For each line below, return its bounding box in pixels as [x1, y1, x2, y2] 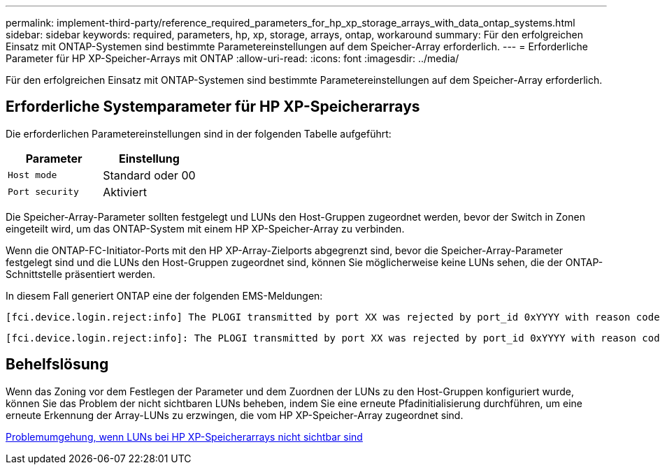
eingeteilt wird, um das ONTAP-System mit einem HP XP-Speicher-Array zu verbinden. [6, 222, 405, 235]
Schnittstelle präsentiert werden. [6, 267, 155, 280]
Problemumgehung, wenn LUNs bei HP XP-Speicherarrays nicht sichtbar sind [6, 430, 363, 443]
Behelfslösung [6, 355, 109, 374]
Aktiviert [103, 184, 147, 199]
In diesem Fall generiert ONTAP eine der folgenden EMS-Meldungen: [6, 289, 323, 302]
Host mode [8, 170, 57, 181]
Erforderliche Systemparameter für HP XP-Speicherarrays [6, 98, 420, 116]
